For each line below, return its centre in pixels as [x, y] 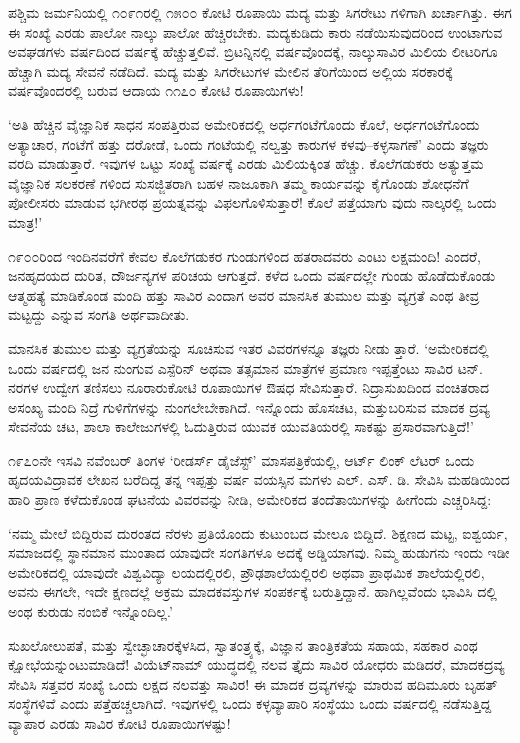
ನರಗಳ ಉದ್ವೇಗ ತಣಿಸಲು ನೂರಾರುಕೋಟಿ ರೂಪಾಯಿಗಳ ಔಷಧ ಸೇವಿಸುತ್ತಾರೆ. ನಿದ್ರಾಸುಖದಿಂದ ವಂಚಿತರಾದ [249, 387]
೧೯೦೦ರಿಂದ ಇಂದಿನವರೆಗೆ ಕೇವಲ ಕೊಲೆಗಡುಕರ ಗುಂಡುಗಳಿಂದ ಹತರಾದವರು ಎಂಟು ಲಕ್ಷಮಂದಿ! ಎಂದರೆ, [244, 255]
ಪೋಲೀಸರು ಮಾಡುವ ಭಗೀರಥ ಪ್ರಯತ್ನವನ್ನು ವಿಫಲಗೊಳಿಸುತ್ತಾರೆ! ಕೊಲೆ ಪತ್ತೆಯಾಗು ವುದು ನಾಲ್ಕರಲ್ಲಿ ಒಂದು [252, 202]
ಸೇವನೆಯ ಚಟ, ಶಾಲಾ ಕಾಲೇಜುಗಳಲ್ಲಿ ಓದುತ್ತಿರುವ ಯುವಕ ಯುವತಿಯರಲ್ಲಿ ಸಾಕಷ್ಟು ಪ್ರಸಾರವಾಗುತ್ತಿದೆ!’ [241, 426]
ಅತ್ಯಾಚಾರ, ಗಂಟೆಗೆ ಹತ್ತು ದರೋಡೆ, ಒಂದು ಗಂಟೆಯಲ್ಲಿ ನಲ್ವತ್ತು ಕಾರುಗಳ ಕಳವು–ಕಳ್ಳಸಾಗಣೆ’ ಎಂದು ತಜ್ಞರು [248, 143]
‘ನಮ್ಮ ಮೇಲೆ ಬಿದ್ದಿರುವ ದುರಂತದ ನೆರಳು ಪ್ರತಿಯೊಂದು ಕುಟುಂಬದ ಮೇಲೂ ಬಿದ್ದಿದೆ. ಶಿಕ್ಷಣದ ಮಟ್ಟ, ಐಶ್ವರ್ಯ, [258, 532]
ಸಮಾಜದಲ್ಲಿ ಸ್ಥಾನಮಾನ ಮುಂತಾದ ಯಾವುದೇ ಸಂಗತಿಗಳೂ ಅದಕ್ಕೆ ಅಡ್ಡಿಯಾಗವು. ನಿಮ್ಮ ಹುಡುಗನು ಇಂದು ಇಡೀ [259, 552]
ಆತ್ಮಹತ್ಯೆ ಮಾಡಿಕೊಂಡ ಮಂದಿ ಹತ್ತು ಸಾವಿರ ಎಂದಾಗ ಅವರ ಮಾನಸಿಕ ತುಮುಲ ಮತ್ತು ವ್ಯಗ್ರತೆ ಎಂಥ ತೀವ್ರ [244, 294]
